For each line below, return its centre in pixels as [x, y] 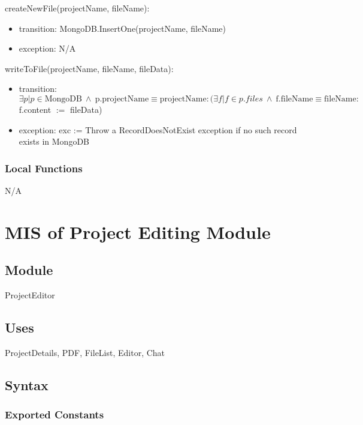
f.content [35, 109]
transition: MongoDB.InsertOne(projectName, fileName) [122, 28]
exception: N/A [47, 48]
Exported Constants [55, 414]
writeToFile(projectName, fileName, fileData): [89, 68]
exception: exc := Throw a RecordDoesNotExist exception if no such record [158, 129]
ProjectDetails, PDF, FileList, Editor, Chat [85, 352]
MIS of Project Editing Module [138, 231]
